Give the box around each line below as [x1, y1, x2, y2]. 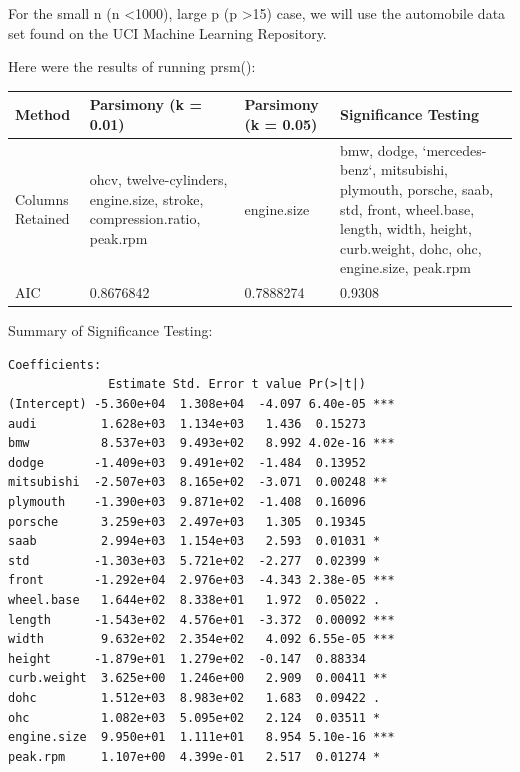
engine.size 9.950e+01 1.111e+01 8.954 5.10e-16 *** [8, 730, 395, 745]
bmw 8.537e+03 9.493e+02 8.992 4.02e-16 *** [8, 436, 395, 451]
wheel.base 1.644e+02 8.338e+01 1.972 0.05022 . [8, 592, 381, 607]
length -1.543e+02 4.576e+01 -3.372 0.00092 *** [8, 612, 395, 627]
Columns [15, 188, 69, 209]
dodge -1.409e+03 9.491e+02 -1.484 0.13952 [8, 455, 366, 470]
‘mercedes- [422, 139, 487, 160]
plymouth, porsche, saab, [340, 178, 494, 199]
